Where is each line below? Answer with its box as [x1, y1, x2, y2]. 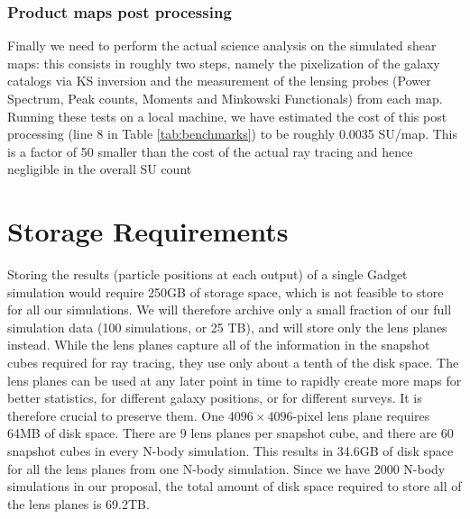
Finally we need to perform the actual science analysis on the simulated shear [7, 36, 437, 55]
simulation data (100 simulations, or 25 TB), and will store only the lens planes [7, 317, 447, 336]
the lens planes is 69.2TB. [7, 494, 150, 513]
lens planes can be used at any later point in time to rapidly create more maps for [7, 370, 462, 389]
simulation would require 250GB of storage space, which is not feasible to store [7, 282, 444, 301]
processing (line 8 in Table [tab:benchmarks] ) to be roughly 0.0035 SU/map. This [7, 124, 458, 143]
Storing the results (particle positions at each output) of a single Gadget [7, 265, 408, 284]
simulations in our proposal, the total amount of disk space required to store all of [7, 477, 462, 496]
